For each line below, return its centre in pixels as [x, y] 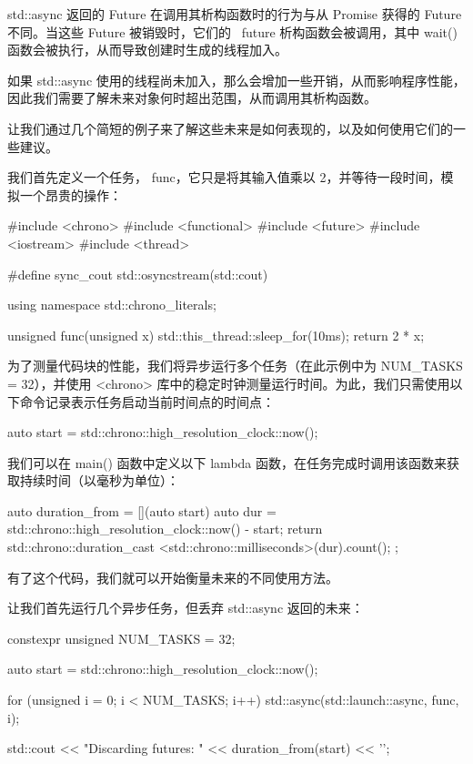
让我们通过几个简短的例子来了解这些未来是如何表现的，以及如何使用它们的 [230, 128]
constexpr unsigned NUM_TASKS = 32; [121, 638]
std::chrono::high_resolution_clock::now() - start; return [165, 529]
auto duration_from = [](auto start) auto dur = [142, 510]
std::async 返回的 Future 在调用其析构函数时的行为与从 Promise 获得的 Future [235, 14]
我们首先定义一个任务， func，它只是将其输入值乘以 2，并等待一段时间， [224, 177]
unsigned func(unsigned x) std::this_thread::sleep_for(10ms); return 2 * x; [216, 335]
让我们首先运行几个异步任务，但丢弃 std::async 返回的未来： [186, 608]
